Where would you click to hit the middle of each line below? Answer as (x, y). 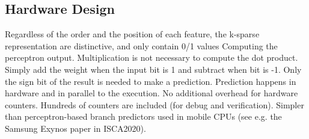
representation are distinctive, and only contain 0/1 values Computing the (141, 45)
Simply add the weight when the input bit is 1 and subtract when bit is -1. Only (153, 69)
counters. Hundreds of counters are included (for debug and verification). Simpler (154, 104)
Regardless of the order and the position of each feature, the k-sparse (132, 34)
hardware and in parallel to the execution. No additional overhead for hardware (151, 93)
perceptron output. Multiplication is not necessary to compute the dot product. (151, 57)
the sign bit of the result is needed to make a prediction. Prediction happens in (151, 81)
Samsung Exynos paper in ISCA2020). (75, 128)
